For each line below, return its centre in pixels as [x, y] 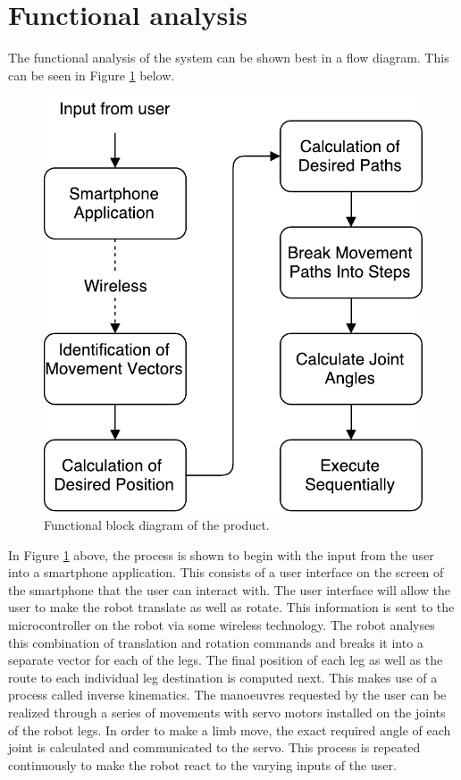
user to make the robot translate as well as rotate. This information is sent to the [231, 607]
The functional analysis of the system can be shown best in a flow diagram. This [229, 58]
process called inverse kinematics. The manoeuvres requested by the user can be [227, 695]
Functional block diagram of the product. [157, 525]
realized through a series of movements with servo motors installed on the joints [227, 713]
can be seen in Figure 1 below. [92, 75]
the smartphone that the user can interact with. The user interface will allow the [230, 589]
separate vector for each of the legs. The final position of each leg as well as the [226, 660]
